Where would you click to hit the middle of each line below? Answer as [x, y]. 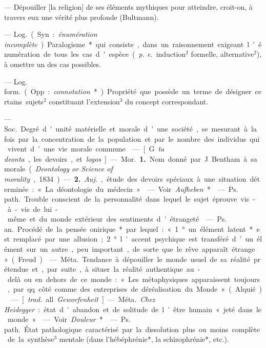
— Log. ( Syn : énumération [51, 34]
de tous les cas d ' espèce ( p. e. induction [115, 54]
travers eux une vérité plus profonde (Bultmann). [81, 17]
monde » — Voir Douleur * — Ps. [69, 319]
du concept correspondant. [167, 101]
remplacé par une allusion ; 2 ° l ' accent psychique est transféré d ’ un [133, 239]
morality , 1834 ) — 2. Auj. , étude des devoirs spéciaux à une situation [125, 178]
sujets [35, 101]
